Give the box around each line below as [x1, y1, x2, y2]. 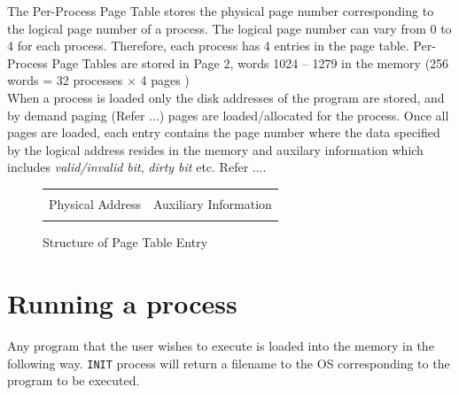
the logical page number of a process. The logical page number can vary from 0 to [7, 19, 452, 37]
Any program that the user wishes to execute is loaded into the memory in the [7, 337, 434, 354]
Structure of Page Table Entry [43, 233, 208, 252]
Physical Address [49, 194, 141, 213]
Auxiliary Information [152, 194, 272, 213]
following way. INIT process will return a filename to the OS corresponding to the [7, 353, 450, 372]
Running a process [7, 285, 237, 321]
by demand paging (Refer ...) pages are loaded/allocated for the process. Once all [7, 105, 449, 124]
